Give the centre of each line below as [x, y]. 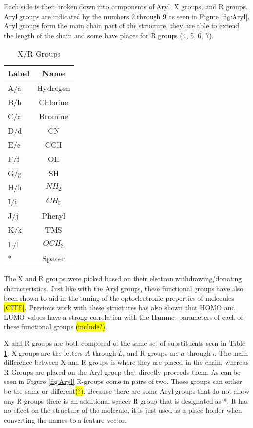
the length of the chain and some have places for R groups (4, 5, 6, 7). [109, 35]
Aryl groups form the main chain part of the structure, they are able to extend [122, 26]
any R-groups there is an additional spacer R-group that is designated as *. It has [126, 400]
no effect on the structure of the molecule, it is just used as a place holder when [123, 410]
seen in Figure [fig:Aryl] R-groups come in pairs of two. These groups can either [123, 381]
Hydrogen [54, 88]
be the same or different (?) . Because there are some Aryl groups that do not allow [127, 391]
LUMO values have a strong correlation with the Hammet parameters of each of [124, 317]
